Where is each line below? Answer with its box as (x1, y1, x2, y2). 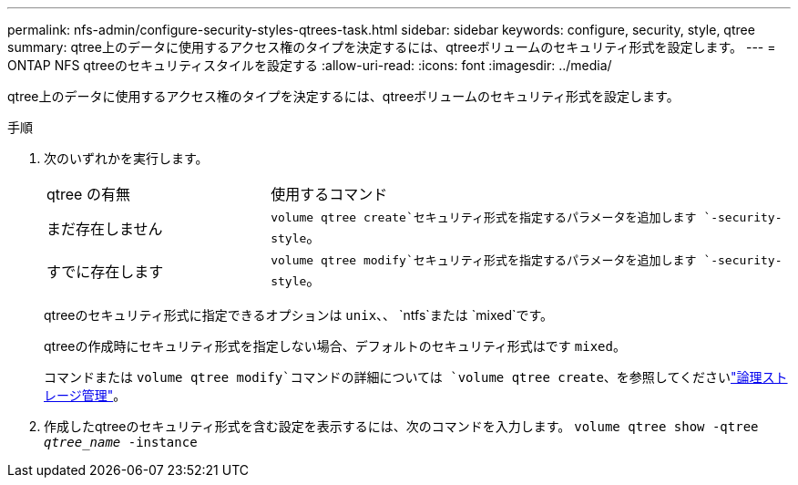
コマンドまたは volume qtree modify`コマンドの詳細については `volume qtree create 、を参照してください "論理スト (44, 369, 788, 385)
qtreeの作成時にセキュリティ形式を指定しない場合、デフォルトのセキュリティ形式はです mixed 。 (44, 338, 626, 354)
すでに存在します (46, 262, 164, 281)
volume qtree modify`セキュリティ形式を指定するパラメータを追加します (271, 253, 697, 267)
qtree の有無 (46, 185, 130, 203)
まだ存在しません (46, 219, 163, 238)
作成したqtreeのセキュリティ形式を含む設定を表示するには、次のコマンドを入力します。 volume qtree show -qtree (44, 418, 759, 434)
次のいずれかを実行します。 (44, 150, 209, 166)
